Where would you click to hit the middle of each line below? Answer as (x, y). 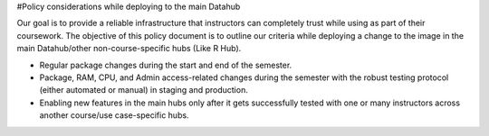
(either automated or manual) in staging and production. (144, 90)
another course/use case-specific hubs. (114, 115)
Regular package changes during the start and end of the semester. (166, 65)
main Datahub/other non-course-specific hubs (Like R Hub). (129, 49)
